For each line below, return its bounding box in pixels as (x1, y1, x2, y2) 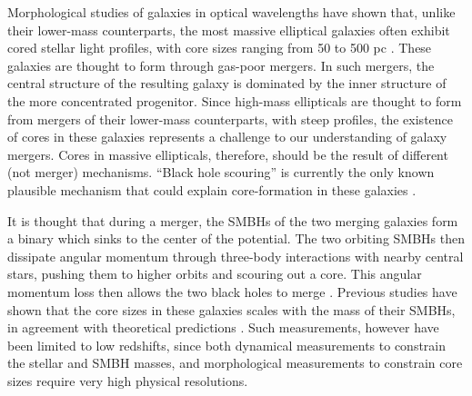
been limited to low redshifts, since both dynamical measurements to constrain (7, 335, 447, 354)
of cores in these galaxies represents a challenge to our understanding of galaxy (7, 127, 447, 146)
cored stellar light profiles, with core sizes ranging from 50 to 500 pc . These (7, 38, 432, 57)
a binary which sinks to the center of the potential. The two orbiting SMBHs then (7, 229, 465, 248)
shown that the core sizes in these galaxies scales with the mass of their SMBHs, (7, 300, 456, 319)
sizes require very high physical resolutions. (7, 371, 248, 390)
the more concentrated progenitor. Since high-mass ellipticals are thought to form (7, 91, 462, 110)
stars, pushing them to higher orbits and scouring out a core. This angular (7, 264, 422, 283)
